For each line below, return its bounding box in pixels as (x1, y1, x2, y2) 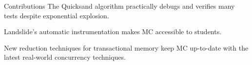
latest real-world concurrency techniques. (4, 52, 126, 62)
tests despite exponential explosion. (4, 10, 109, 20)
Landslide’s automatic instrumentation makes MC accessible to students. (4, 26, 222, 37)
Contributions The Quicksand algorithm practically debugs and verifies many (4, 1, 235, 11)
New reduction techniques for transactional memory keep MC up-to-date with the (4, 42, 249, 52)
